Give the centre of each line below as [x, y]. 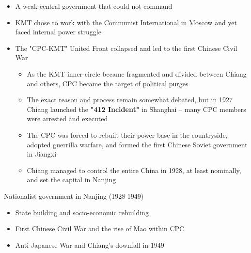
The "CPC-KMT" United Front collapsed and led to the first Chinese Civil [126, 48]
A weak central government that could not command [94, 6]
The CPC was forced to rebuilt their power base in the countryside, [127, 134]
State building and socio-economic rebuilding [82, 212]
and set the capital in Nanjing [71, 180]
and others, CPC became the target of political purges [108, 83]
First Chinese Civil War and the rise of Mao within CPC [100, 229]
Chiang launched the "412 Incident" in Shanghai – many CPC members [136, 109]
